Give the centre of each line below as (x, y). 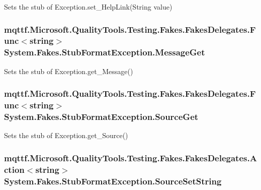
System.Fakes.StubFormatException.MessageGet (105, 52)
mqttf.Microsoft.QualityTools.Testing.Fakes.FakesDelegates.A (130, 157)
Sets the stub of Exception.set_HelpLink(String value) (88, 7)
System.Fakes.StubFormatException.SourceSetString (113, 181)
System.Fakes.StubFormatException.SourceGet (101, 117)
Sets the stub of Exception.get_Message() (69, 71)
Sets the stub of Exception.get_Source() (66, 135)
